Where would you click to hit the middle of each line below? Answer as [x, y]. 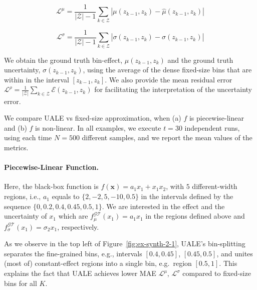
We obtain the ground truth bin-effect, [63, 60]
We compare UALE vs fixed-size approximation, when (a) [93, 118]
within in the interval [37, 79]
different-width [215, 186]
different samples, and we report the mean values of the [167, 137]
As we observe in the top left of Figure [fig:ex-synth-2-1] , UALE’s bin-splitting [125, 244]
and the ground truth [200, 60]
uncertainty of [26, 216]
